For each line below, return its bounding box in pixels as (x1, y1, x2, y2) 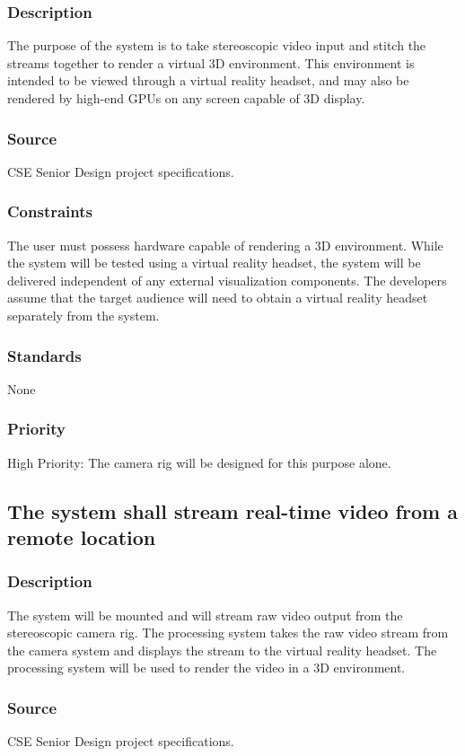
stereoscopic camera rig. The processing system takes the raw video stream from (7, 623, 449, 642)
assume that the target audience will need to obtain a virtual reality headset (7, 288, 428, 307)
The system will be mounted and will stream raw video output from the (7, 605, 403, 624)
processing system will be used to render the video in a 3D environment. (7, 658, 406, 677)
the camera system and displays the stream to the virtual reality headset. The (7, 640, 437, 659)
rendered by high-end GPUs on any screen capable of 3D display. (7, 89, 365, 107)
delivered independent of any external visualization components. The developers (7, 270, 447, 289)
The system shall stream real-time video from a (7, 497, 458, 524)
